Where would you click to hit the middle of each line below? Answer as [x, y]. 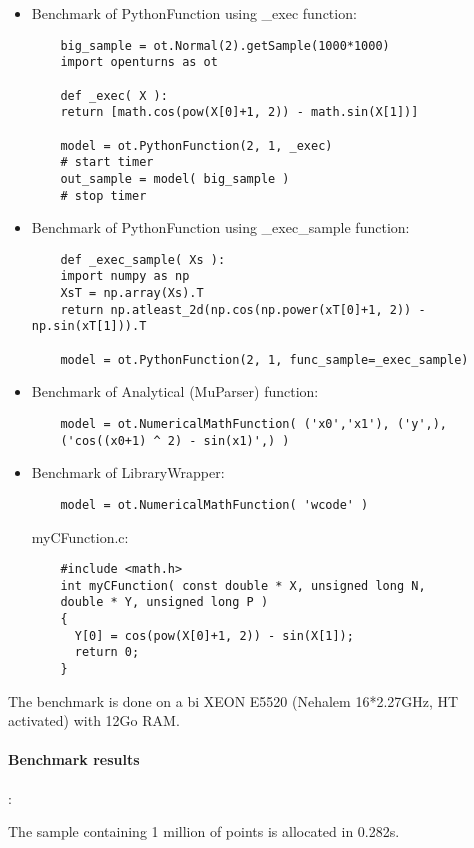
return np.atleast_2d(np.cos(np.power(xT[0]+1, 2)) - [243, 309]
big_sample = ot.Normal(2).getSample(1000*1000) [225, 45]
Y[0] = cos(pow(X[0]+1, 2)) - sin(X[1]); [214, 635]
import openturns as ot [139, 62]
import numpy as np [125, 276]
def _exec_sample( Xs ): [143, 259]
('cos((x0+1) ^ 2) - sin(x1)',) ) [175, 440]
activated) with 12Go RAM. [94, 720]
